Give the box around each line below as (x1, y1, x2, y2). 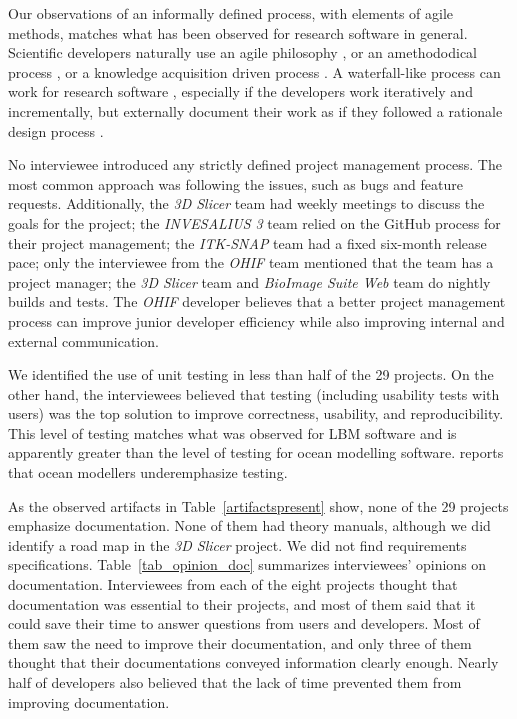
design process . (8, 120, 104, 141)
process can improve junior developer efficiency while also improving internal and (8, 310, 505, 331)
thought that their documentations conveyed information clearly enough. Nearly (8, 652, 499, 673)
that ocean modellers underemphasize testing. (8, 462, 288, 483)
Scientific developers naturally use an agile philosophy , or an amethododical (8, 42, 478, 63)
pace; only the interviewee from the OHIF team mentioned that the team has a (8, 252, 494, 273)
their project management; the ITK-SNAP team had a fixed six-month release (8, 232, 487, 253)
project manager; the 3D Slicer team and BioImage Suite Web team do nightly (8, 271, 491, 292)
